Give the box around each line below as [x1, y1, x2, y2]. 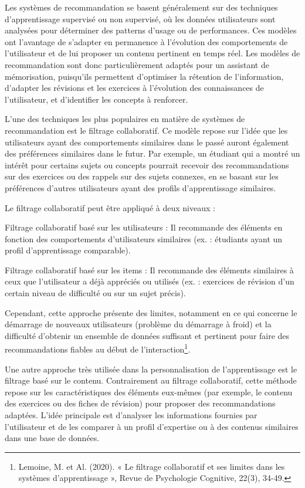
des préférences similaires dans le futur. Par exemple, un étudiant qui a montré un [5, 147, 300, 160]
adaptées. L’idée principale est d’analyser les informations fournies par [5, 409, 257, 421]
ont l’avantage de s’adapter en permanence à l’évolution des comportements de [5, 35, 288, 48]
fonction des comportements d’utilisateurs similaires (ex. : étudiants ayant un [5, 232, 283, 245]
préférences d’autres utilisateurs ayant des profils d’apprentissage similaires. [5, 181, 276, 194]
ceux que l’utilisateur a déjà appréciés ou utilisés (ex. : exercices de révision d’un [5, 275, 294, 287]
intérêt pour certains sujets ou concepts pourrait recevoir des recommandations [5, 158, 289, 171]
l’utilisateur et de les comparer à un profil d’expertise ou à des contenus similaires [5, 420, 299, 432]
